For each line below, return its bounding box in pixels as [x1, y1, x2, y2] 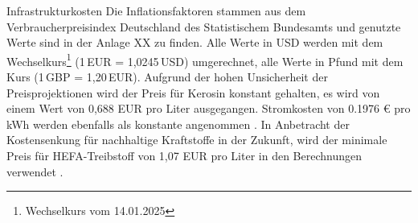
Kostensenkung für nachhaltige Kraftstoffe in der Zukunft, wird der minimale [6, 131, 387, 148]
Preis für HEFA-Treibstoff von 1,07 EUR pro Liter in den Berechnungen [6, 147, 362, 163]
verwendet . [6, 163, 64, 180]
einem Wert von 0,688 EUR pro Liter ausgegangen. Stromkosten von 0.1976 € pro [6, 100, 411, 117]
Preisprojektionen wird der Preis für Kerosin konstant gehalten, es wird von [6, 84, 380, 101]
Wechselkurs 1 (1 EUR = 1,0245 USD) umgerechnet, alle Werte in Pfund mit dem [6, 50, 404, 69]
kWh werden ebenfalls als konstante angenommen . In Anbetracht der [6, 115, 350, 132]
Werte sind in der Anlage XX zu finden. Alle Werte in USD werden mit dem [6, 34, 383, 51]
